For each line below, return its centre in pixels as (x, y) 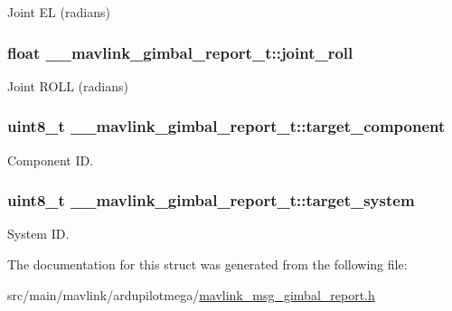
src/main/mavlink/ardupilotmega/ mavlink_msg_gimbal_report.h (191, 294)
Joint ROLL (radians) (68, 85)
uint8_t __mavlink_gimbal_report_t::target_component (226, 126)
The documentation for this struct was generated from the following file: (207, 264)
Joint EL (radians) (59, 12)
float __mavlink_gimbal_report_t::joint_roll (180, 52)
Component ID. (51, 160)
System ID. (38, 234)
